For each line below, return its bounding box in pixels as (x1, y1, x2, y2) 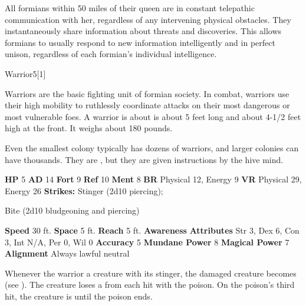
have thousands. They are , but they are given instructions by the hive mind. (5, 153, 284, 165)
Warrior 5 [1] (5, 67, 46, 79)
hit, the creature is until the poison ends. (5, 290, 153, 302)
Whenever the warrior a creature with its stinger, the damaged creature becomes (5, 267, 297, 279)
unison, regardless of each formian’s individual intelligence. (5, 48, 217, 60)
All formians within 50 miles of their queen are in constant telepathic (5, 2, 255, 14)
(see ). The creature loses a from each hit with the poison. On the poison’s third (5, 278, 295, 291)
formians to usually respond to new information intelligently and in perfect (5, 36, 275, 48)
